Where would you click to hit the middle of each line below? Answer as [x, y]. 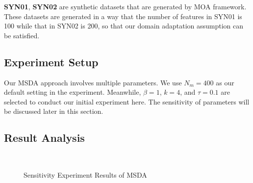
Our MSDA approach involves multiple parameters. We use [93, 82]
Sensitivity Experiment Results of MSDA [85, 174]
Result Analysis [44, 138]
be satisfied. [22, 35]
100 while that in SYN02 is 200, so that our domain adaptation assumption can [124, 26]
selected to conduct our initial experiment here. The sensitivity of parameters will [127, 101]
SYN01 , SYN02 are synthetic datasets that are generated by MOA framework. [125, 6]
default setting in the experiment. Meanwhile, [73, 92]
